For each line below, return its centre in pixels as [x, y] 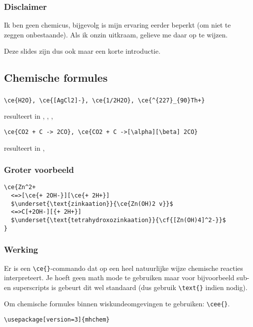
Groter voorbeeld [39, 170]
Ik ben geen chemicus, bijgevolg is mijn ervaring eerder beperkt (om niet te [117, 25]
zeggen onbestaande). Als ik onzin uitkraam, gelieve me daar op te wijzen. [116, 34]
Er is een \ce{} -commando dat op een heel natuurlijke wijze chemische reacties [124, 268]
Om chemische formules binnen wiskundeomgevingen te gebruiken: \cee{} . [117, 304]
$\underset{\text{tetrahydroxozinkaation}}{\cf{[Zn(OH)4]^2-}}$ [119, 220]
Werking [21, 249]
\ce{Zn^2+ [20, 187]
